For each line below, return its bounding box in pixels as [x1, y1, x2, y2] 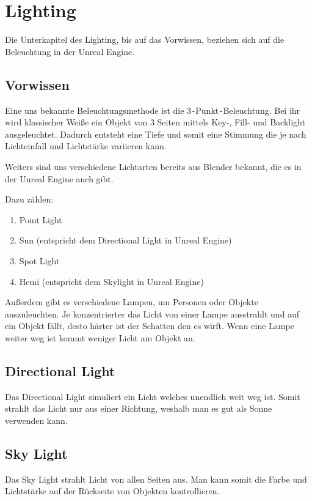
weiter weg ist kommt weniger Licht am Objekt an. [5, 331, 195, 344]
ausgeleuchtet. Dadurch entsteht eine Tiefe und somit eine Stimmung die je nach [5, 127, 307, 140]
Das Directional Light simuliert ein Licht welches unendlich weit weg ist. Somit [5, 390, 300, 403]
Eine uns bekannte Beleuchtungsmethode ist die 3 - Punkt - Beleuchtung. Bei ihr [5, 103, 300, 116]
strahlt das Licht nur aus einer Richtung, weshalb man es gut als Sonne [5, 402, 272, 415]
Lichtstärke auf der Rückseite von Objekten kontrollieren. [5, 484, 220, 497]
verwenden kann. [5, 414, 68, 426]
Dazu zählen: [5, 193, 54, 206]
